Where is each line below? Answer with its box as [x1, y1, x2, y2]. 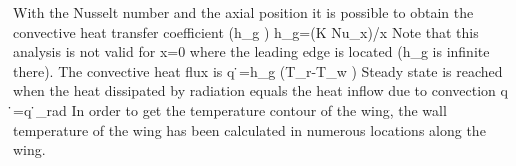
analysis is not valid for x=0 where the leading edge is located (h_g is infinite [13, 41, 490, 62]
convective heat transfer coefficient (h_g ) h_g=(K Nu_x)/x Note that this [13, 21, 479, 42]
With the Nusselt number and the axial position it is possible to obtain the [13, 2, 474, 22]
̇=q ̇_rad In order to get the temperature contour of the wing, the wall [13, 99, 447, 120]
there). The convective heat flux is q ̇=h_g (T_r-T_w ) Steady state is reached [13, 60, 503, 81]
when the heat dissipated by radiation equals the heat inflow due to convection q [13, 80, 508, 101]
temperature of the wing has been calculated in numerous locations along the [13, 119, 486, 140]
